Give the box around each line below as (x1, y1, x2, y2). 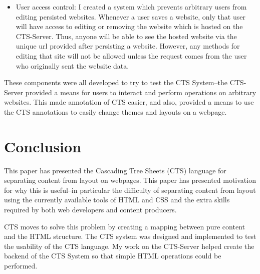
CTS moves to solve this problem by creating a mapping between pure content (4, 221, 245, 231)
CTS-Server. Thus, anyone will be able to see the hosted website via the (16, 31, 237, 41)
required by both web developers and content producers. (4, 204, 177, 215)
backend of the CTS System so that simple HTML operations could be (4, 250, 221, 261)
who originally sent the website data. (16, 60, 129, 71)
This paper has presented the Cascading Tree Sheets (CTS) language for (4, 165, 226, 175)
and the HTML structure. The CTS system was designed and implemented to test (4, 231, 256, 241)
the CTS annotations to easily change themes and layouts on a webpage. (4, 106, 227, 117)
